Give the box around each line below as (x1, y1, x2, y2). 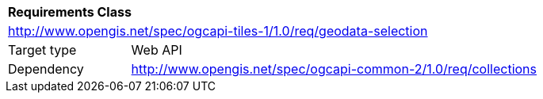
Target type (8, 42, 77, 58)
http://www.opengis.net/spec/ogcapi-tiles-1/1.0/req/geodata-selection (8, 23, 428, 39)
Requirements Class (8, 4, 132, 20)
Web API (131, 42, 182, 58)
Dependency (8, 61, 84, 77)
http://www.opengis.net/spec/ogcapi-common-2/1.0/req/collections (131, 61, 537, 77)
